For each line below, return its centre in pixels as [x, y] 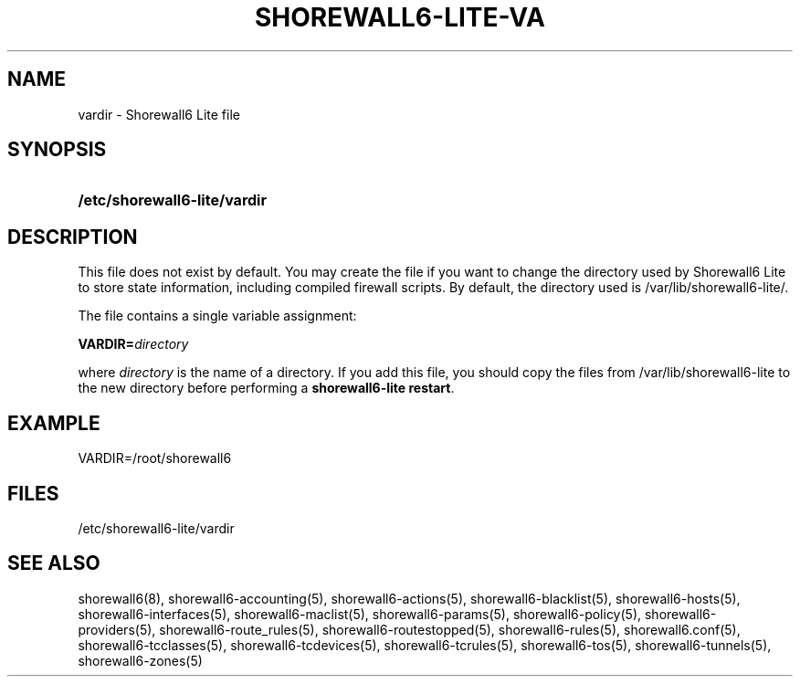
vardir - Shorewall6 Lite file [159, 114]
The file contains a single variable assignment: [217, 316]
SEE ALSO [54, 563]
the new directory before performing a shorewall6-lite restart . [266, 388]
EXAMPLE [54, 423]
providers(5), [117, 629]
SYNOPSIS [57, 150]
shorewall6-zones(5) [140, 660]
